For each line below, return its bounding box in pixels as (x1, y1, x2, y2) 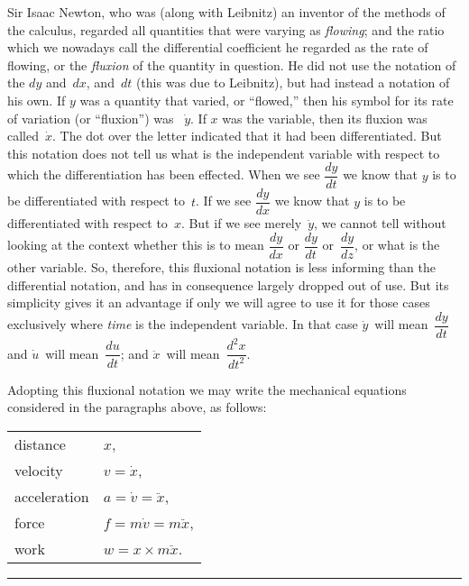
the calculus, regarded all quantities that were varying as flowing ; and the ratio (7, 20, 445, 39)
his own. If (7, 90, 66, 109)
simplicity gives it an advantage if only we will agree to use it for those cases (7, 293, 430, 312)
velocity (14, 460, 63, 481)
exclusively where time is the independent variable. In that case (7, 315, 358, 334)
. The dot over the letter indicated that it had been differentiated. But (52, 126, 442, 145)
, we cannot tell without (314, 214, 446, 233)
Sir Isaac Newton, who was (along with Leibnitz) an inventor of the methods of (7, 3, 446, 21)
